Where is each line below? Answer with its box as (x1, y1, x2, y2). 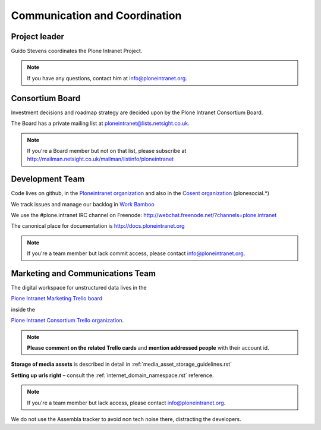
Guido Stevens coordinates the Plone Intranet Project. (11, 48, 143, 55)
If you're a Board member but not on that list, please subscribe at (27, 147, 187, 154)
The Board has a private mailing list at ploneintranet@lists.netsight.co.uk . (11, 120, 190, 127)
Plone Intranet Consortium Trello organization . (11, 317, 124, 324)
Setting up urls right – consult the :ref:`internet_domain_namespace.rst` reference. (11, 372, 214, 379)
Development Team (11, 174, 85, 184)
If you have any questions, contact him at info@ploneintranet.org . (27, 74, 187, 81)
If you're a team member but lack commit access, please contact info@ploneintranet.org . (27, 250, 246, 257)
